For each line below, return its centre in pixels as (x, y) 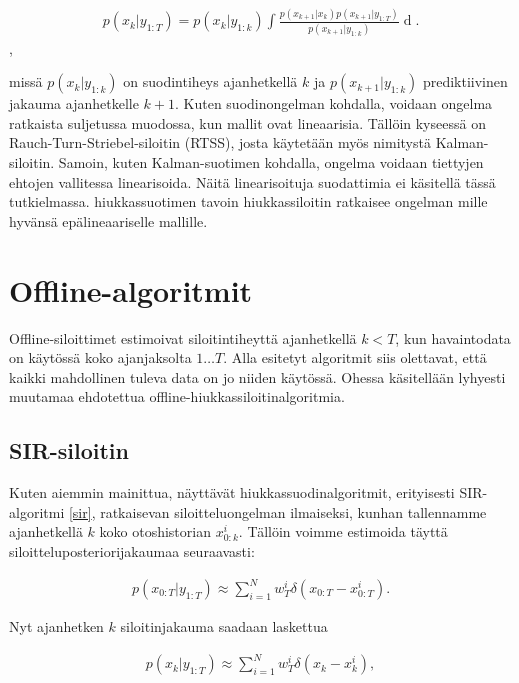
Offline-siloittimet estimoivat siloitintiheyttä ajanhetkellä (183, 337)
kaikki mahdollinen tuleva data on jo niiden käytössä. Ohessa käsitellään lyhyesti (257, 376)
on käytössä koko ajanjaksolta (100, 357)
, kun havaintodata (453, 337)
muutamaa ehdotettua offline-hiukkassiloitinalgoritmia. (177, 396)
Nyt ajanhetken (56, 626)
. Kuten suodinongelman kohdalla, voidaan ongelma (334, 103)
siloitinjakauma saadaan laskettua (224, 626)
